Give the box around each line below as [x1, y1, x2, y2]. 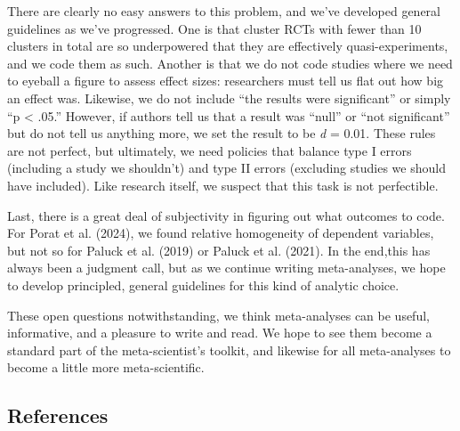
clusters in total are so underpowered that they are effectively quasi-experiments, [7, 37, 448, 55]
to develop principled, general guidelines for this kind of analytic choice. [7, 275, 399, 294]
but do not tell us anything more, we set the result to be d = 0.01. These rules [7, 124, 436, 142]
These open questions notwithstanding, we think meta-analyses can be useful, [7, 305, 430, 324]
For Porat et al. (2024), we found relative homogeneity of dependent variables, [7, 224, 434, 242]
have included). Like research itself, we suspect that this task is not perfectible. [7, 175, 439, 194]
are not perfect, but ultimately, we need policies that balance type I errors [7, 141, 412, 159]
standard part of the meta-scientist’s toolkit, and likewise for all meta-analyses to [7, 340, 451, 359]
